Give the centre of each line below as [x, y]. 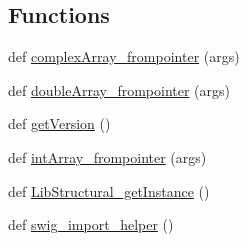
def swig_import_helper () [91, 224]
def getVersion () [59, 123]
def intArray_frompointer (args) [107, 156]
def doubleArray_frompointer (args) [119, 89]
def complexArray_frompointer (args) [124, 56]
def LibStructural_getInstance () [109, 190]
